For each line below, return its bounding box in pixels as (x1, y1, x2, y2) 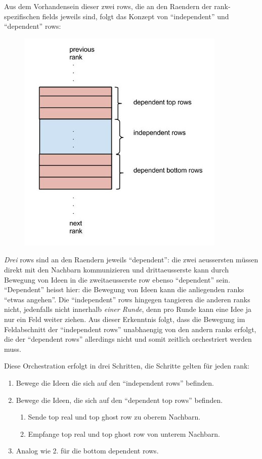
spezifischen (4, 11, 40, 21)
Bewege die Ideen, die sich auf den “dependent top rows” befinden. (16, 394, 223, 405)
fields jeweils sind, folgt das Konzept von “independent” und (42, 11, 229, 21)
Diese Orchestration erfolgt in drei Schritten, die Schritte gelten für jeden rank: (4, 360, 250, 371)
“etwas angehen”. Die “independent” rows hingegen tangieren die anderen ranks (4, 294, 250, 304)
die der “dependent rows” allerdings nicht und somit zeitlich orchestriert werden (4, 334, 252, 344)
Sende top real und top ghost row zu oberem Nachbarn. (28, 411, 201, 422)
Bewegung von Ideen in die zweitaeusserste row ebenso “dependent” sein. (4, 274, 231, 285)
